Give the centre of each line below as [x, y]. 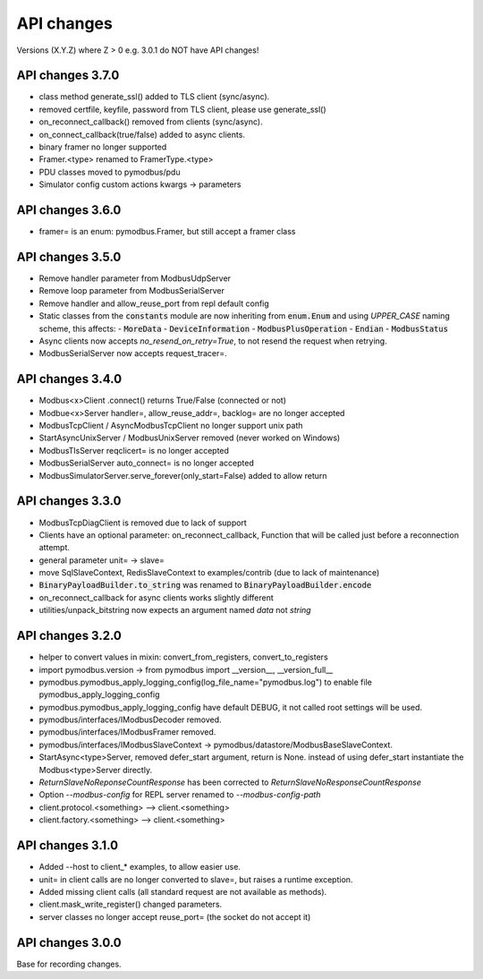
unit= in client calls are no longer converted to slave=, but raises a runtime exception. [196, 879]
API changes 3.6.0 [69, 210]
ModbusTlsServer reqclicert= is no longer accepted [134, 450]
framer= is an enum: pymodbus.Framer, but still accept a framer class [167, 232]
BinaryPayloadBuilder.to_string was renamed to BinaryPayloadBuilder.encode [205, 585]
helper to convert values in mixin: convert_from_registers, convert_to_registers [183, 657]
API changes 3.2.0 [69, 636]
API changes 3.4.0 [69, 379]
